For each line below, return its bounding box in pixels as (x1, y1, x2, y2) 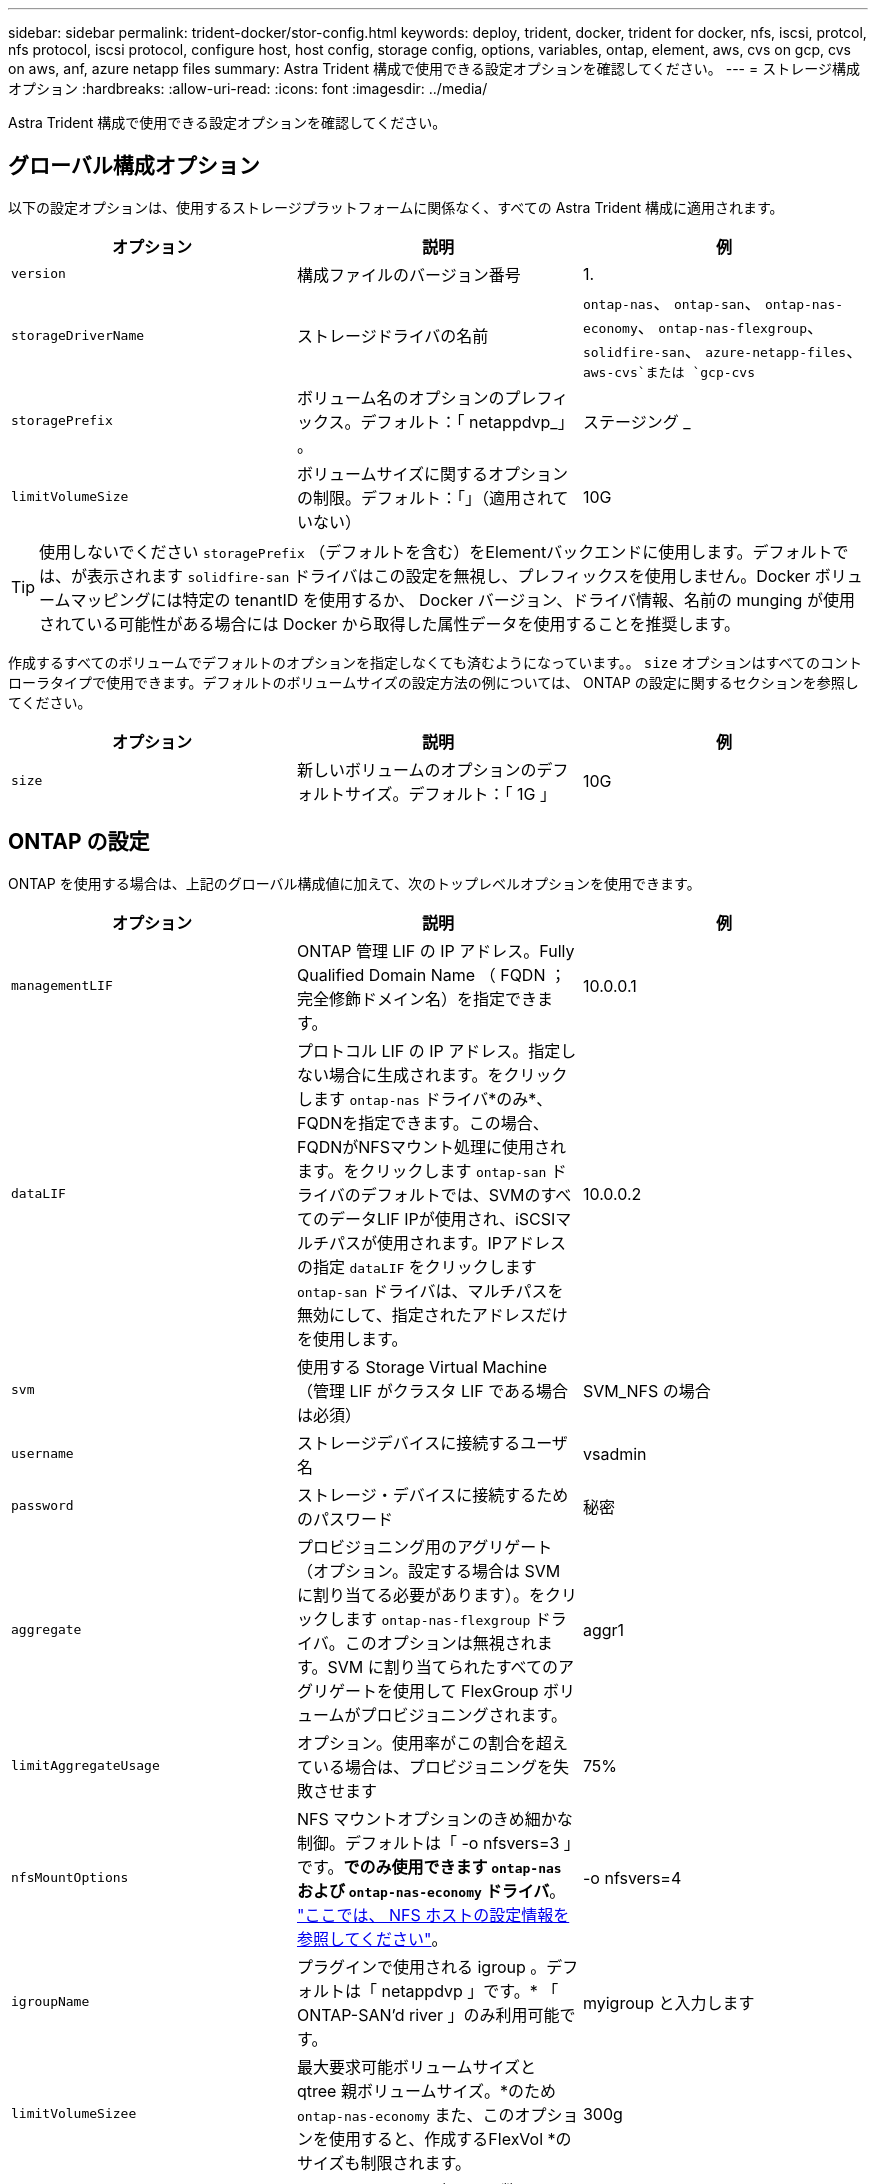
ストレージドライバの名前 (296, 326, 489, 347)
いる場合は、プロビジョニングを (312, 1756, 553, 1777)
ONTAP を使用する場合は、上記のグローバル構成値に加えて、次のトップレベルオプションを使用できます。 (8, 874, 701, 892)
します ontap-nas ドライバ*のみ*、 (296, 1088, 553, 1109)
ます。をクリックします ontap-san (296, 1160, 547, 1181)
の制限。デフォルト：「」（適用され (296, 487, 553, 508)
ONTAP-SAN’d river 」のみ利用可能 (296, 2004, 560, 2025)
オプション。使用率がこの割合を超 (296, 1732, 553, 1753)
